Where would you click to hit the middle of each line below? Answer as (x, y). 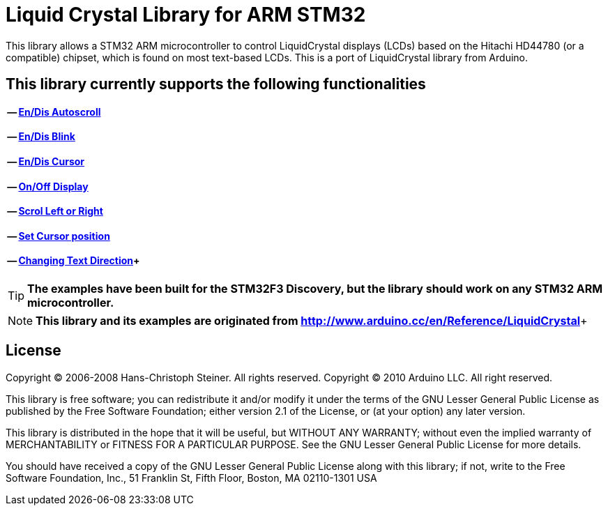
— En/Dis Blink (41, 137)
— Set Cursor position (59, 236)
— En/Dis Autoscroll (54, 112)
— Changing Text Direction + (74, 261)
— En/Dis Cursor (46, 161)
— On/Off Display (48, 186)
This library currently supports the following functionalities (216, 84)
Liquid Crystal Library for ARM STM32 (186, 15)
